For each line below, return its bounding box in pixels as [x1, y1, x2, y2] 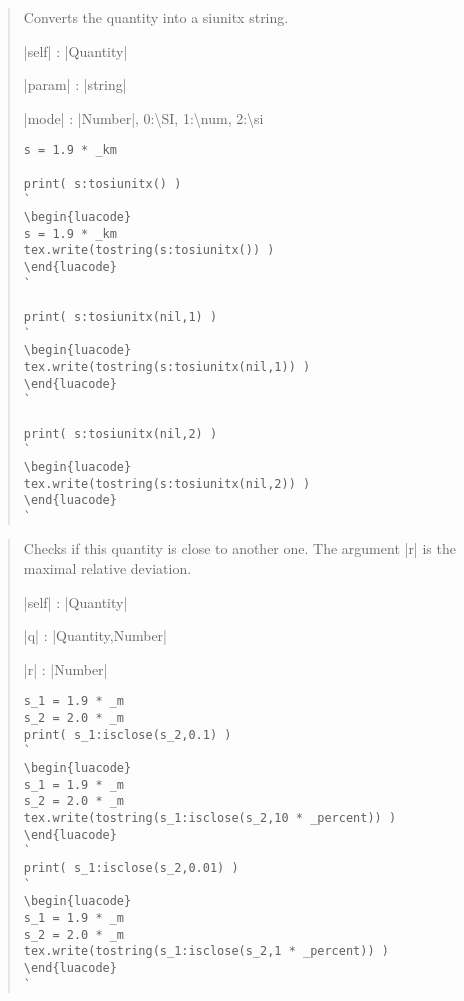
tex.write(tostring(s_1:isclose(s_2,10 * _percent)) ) [23, 811, 397, 826]
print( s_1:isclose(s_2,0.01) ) [23, 861, 239, 875]
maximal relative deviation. [23, 558, 192, 579]
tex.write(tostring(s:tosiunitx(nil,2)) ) [23, 476, 311, 491]
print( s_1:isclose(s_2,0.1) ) [23, 727, 232, 742]
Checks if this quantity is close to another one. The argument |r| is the [23, 538, 456, 559]
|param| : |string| [23, 74, 127, 95]
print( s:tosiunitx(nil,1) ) [23, 309, 218, 324]
